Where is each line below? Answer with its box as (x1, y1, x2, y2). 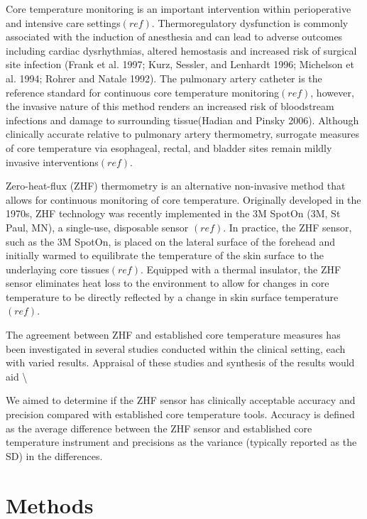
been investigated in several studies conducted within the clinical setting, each (6, 341, 346, 356)
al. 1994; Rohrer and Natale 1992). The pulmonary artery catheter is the (6, 70, 322, 85)
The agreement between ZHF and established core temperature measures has (6, 327, 341, 342)
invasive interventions (6, 154, 99, 169)
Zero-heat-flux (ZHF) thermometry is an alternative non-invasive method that (6, 178, 346, 193)
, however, (310, 84, 354, 99)
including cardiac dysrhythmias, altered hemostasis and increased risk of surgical (6, 43, 357, 58)
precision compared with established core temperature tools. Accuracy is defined (6, 407, 355, 422)
